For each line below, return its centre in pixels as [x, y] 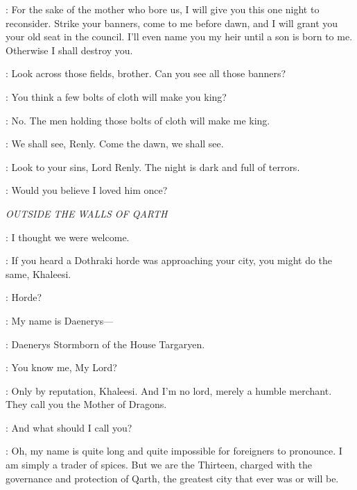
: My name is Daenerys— [60, 320]
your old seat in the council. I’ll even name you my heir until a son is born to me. [179, 36]
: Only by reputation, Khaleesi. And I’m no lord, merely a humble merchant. [169, 390]
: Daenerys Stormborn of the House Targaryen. [105, 344]
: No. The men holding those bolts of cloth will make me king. [138, 120]
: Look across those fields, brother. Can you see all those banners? [146, 73]
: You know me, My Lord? [61, 367]
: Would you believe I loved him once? [87, 190]
